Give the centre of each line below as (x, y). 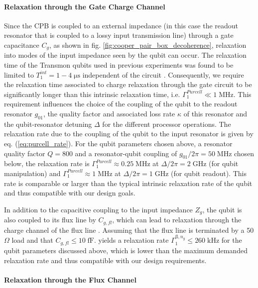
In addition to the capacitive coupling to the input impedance (98, 209)
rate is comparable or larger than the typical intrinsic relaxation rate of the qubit (128, 183)
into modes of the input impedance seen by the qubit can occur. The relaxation (125, 55)
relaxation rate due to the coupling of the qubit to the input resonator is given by (129, 134)
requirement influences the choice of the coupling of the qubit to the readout (121, 104)
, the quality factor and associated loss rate (109, 113)
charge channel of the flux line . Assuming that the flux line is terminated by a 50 (129, 230)
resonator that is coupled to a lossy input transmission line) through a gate (119, 35)
